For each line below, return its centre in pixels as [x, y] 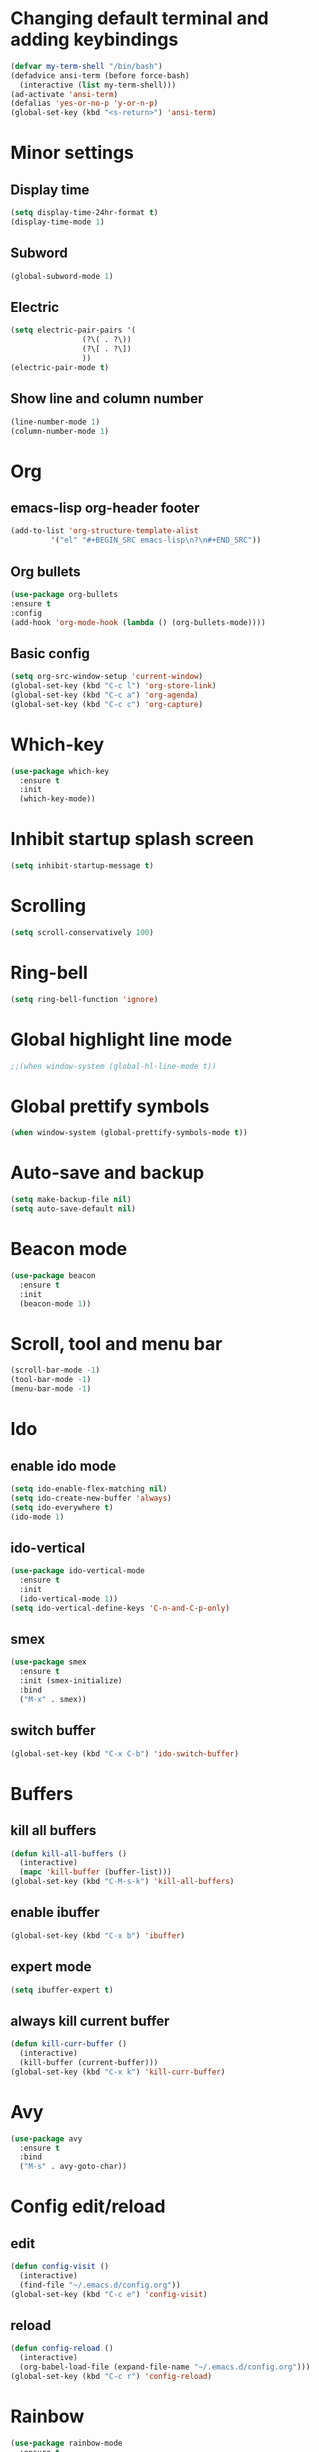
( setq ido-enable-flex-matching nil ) [89, 1488]
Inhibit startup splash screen [132, 839]
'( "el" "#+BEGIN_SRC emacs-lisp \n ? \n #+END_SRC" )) [156, 540]
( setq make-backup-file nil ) [71, 1200]
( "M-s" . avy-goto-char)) [73, 2167]
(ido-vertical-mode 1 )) [68, 1598]
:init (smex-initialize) [71, 1681]
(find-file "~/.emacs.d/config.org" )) [100, 2285]
